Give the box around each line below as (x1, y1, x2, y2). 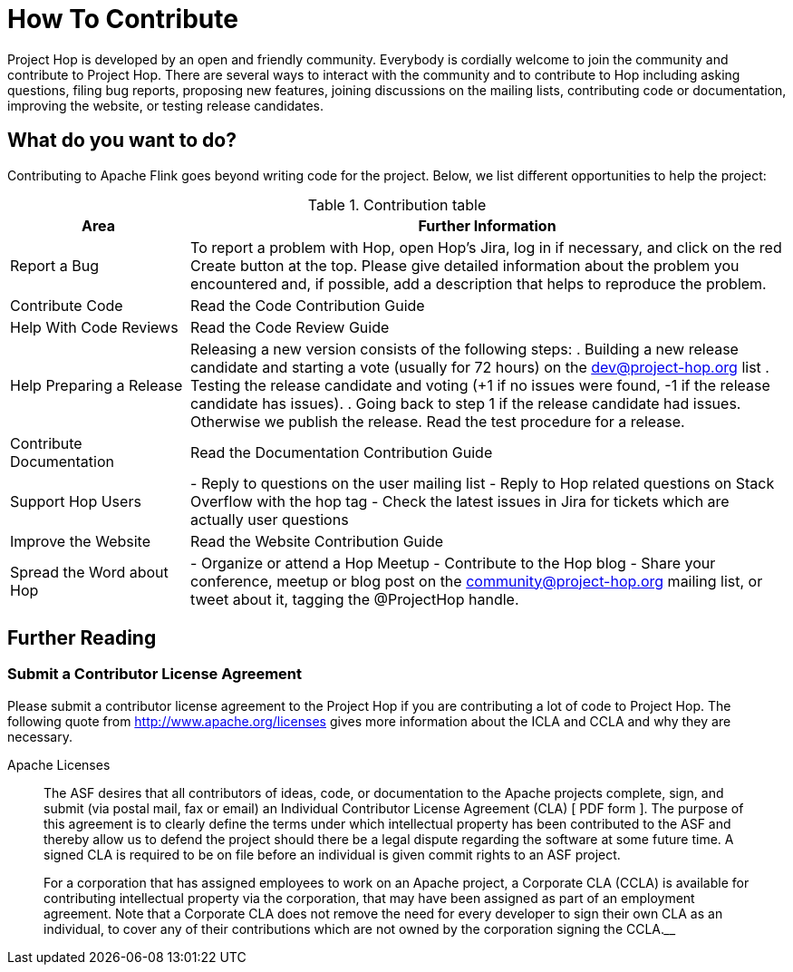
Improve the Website (10, 531, 150, 550)
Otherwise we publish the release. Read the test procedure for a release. (190, 412, 685, 431)
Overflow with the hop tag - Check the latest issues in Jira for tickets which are (190, 491, 730, 510)
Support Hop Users (10, 491, 141, 510)
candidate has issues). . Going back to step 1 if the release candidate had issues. (190, 394, 741, 413)
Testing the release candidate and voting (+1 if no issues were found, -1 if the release (190, 375, 770, 394)
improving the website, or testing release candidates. (7, 97, 324, 113)
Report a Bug (10, 256, 100, 275)
